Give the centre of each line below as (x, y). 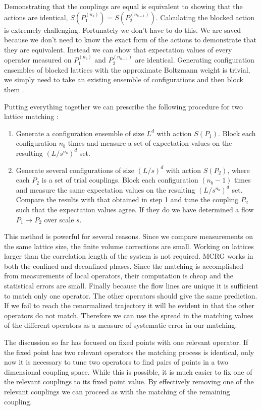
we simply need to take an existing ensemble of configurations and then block (124, 79)
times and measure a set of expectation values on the (150, 143)
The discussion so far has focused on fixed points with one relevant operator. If (126, 342)
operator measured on (38, 60)
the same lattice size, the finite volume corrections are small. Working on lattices (129, 246)
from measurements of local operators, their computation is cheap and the (119, 276)
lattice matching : (31, 116)
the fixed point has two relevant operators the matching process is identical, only (129, 352)
